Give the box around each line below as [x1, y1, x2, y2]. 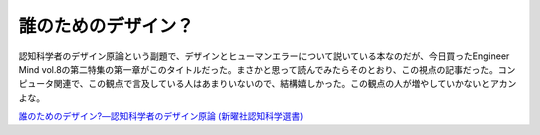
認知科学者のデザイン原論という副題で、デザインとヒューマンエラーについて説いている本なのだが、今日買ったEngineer [18, 50, 510, 62]
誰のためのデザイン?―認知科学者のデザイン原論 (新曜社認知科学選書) [18, 110, 304, 122]
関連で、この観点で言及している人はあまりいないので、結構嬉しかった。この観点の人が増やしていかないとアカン [53, 78, 517, 90]
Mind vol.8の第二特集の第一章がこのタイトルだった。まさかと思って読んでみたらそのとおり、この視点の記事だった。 [18, 63, 499, 75]
